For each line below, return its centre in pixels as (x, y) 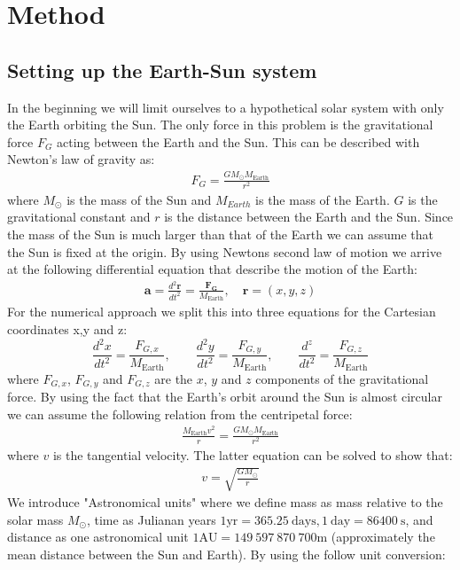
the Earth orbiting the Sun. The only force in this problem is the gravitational (220, 125)
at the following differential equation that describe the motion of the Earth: (212, 269)
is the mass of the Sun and (139, 199)
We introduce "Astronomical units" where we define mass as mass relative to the (225, 502)
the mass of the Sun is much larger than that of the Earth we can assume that (220, 234)
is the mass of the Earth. (323, 199)
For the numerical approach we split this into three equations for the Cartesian (222, 312)
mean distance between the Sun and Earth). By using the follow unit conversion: (226, 554)
